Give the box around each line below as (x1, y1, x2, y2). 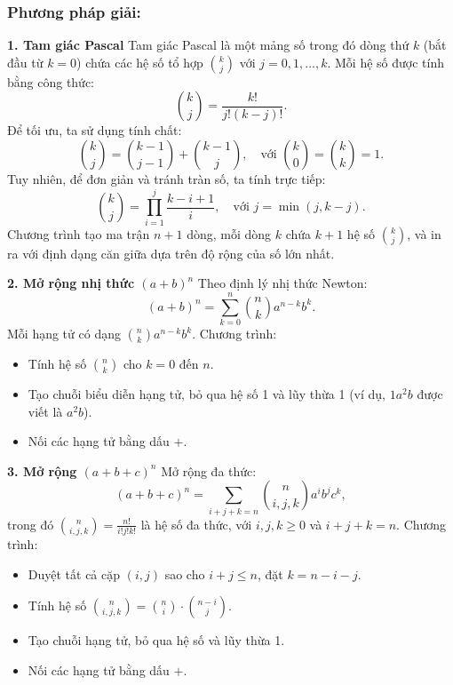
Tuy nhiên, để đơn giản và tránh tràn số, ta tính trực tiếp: (7, 170, 326, 187)
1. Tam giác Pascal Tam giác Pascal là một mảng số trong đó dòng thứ (7, 36, 409, 54)
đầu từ (7, 52, 44, 71)
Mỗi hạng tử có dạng (7, 324, 121, 343)
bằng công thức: (7, 72, 95, 91)
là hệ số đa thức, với (140, 514, 252, 533)
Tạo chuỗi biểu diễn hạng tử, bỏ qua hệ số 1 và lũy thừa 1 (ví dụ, (28, 385, 386, 403)
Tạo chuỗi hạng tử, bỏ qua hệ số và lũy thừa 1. (28, 631, 285, 649)
